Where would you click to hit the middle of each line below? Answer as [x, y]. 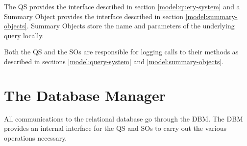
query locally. [24, 35]
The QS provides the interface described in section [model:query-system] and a [122, 6]
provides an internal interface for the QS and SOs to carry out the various [115, 128]
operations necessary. [36, 137]
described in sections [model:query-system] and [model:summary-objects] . [114, 61]
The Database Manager [85, 95]
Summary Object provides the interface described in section [94, 16]
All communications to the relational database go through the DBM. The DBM [123, 118]
